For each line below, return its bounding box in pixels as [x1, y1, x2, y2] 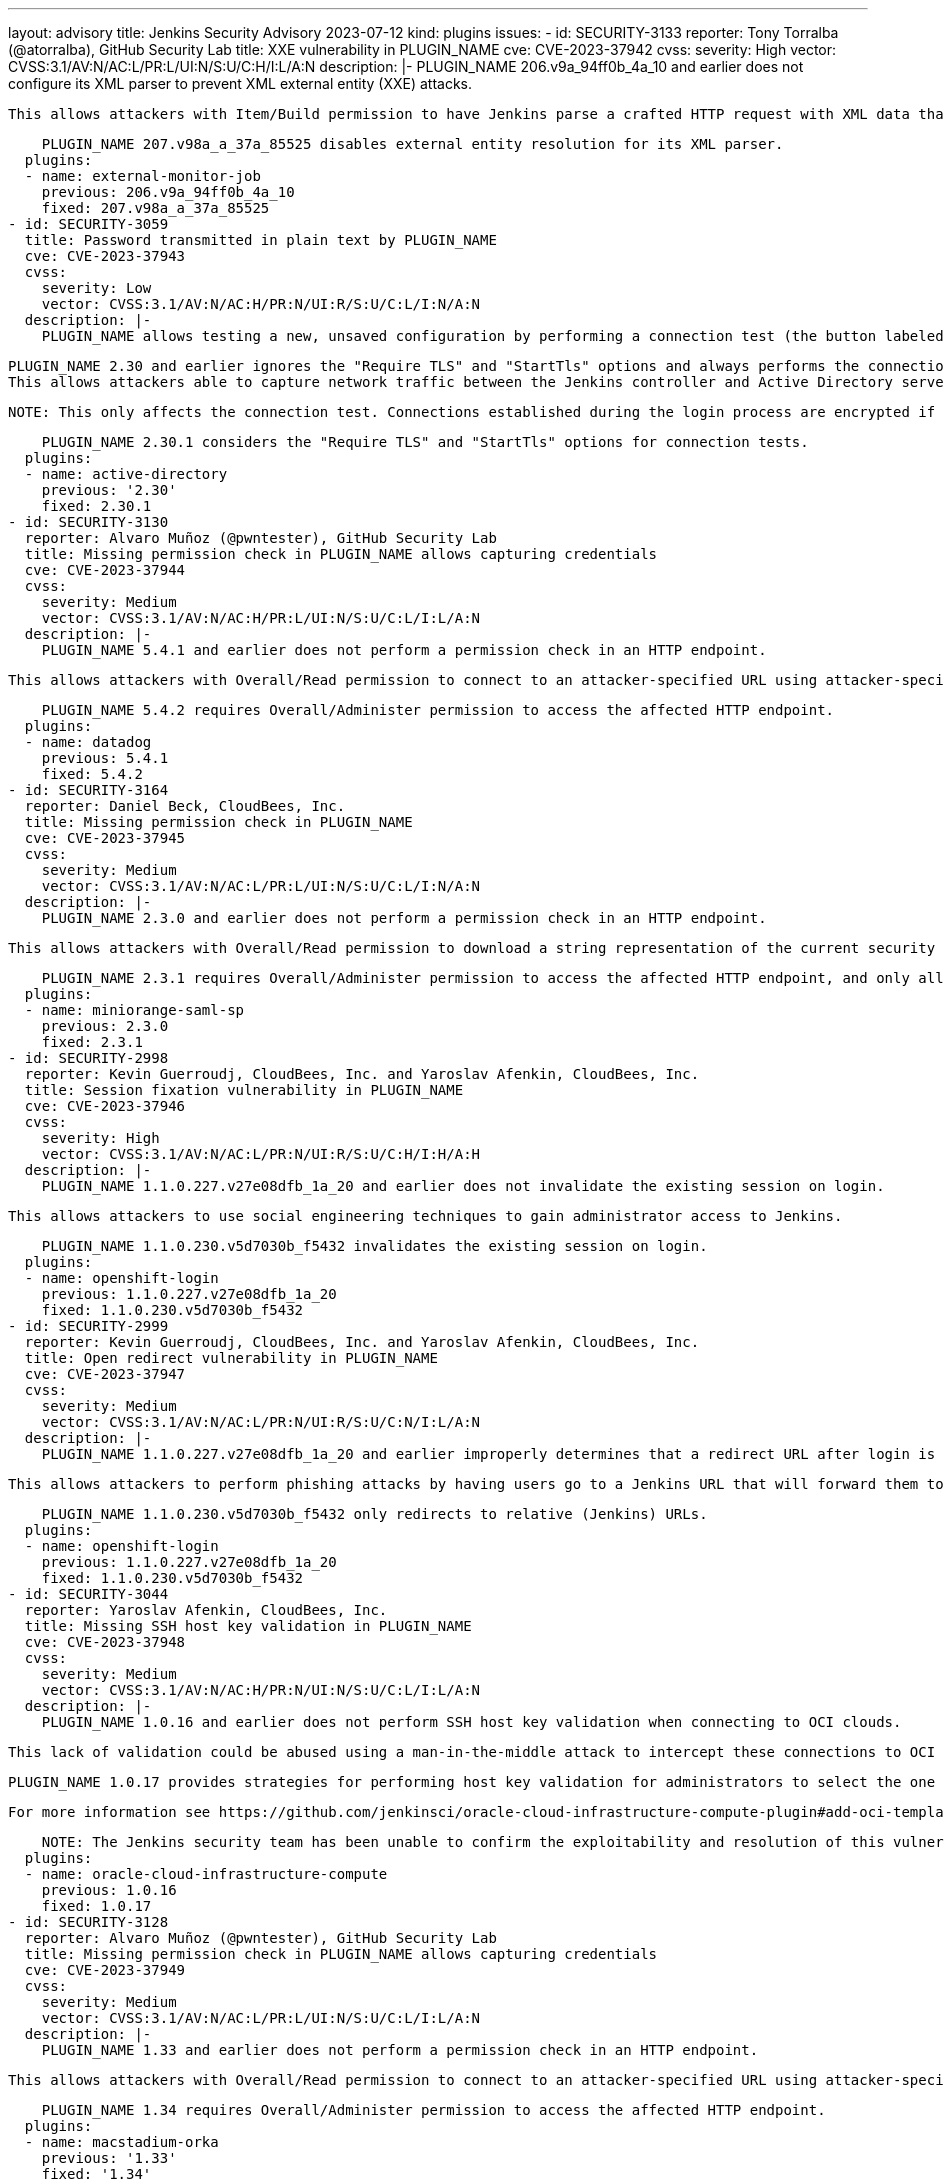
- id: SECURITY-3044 [8, 1586, 169, 1602]
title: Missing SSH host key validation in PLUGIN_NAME [24, 1618, 472, 1634]
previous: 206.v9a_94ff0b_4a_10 [41, 184, 295, 200]
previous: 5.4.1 [41, 750, 169, 766]
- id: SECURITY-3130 [8, 514, 169, 530]
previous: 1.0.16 [41, 1882, 177, 1898]
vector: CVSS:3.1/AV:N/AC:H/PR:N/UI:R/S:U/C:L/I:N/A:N [41, 296, 481, 312]
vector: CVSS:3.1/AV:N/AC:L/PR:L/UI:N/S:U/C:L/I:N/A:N [41, 878, 481, 894]
